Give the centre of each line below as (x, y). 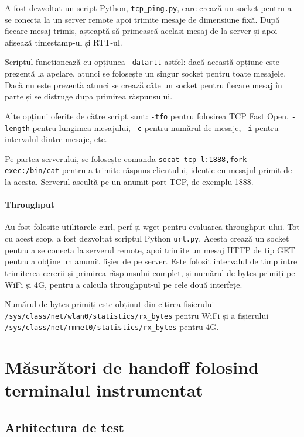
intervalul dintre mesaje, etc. (56, 139)
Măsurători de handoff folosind (132, 367)
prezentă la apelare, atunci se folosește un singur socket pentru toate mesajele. (146, 73)
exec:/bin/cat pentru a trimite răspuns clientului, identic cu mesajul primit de (148, 170)
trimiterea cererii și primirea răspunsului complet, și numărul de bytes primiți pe (150, 272)
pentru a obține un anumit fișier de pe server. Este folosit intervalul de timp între (151, 261)
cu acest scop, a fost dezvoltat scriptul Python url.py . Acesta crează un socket (147, 238)
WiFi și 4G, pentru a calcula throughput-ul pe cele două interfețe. (124, 284)
